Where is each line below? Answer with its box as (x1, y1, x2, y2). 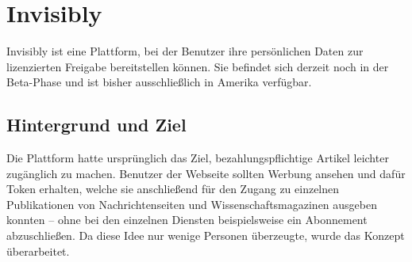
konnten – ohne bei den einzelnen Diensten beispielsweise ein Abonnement (6, 211, 368, 228)
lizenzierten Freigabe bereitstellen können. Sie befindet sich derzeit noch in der (6, 58, 389, 74)
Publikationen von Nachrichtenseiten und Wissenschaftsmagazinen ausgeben (6, 196, 377, 212)
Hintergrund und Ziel (6, 112, 187, 137)
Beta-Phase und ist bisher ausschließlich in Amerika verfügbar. (6, 74, 312, 90)
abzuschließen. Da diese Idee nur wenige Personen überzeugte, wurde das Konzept (6, 227, 405, 244)
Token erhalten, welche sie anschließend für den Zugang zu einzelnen (6, 180, 340, 197)
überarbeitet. (6, 242, 70, 259)
